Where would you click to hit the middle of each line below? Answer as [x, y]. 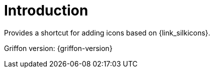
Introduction [46, 10]
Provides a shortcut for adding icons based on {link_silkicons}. [107, 32]
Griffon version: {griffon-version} [58, 48]
